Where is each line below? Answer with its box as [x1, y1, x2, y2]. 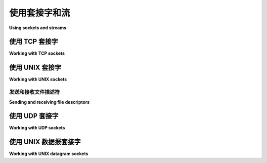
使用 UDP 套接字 [9, 112, 59, 121]
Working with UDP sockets [9, 125, 65, 131]
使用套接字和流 [9, 7, 70, 18]
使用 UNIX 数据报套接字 [9, 138, 81, 146]
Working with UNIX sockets [9, 77, 67, 82]
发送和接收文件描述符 [9, 89, 60, 96]
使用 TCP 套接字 [9, 38, 58, 46]
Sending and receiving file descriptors [9, 99, 90, 105]
